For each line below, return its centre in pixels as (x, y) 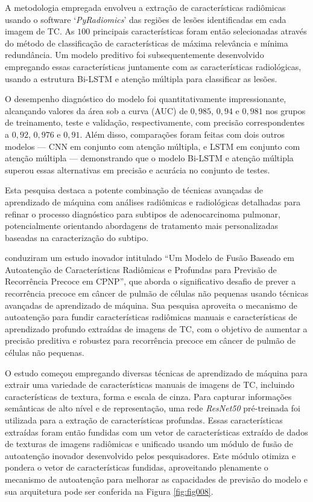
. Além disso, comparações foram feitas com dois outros (182, 134)
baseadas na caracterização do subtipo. (77, 237)
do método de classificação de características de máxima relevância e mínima (147, 43)
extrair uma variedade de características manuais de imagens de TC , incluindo (150, 385)
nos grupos (286, 110)
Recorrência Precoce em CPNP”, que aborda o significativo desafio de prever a (150, 281)
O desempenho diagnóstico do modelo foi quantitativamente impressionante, (146, 99)
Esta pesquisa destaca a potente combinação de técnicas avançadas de (134, 190)
